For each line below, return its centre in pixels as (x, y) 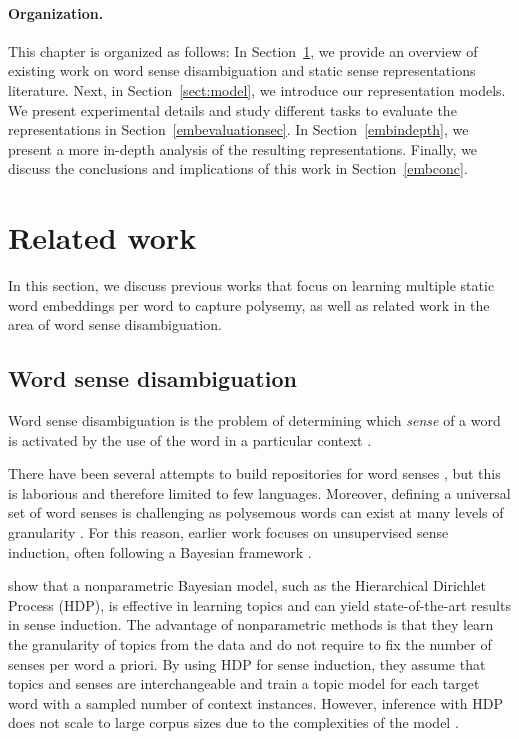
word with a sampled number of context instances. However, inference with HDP (256, 702)
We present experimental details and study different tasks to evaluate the (232, 109)
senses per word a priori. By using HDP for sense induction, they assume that (247, 663)
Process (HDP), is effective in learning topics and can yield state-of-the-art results (259, 604)
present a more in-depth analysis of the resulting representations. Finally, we (243, 148)
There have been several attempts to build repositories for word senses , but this (254, 473)
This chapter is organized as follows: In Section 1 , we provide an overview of (243, 50)
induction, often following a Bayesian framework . (160, 551)
